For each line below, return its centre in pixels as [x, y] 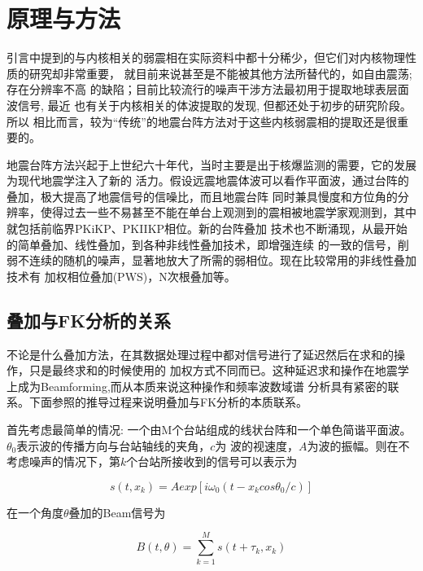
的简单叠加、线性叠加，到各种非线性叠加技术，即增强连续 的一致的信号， [202, 244]
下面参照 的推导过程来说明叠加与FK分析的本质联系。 [168, 402]
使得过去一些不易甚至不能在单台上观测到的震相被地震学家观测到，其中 [228, 212]
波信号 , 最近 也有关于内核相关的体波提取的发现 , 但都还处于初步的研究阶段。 [209, 105]
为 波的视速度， [257, 445]
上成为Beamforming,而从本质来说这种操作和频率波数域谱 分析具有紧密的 [197, 386]
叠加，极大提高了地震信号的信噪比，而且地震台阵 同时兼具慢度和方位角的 [202, 196]
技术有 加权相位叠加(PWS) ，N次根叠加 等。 [121, 276]
